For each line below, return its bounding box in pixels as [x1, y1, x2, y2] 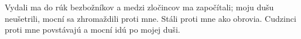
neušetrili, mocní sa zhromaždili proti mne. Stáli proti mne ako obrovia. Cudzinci [5, 12, 296, 24]
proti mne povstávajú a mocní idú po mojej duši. [5, 24, 180, 36]
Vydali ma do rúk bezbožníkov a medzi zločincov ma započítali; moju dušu [5, 1, 274, 13]
